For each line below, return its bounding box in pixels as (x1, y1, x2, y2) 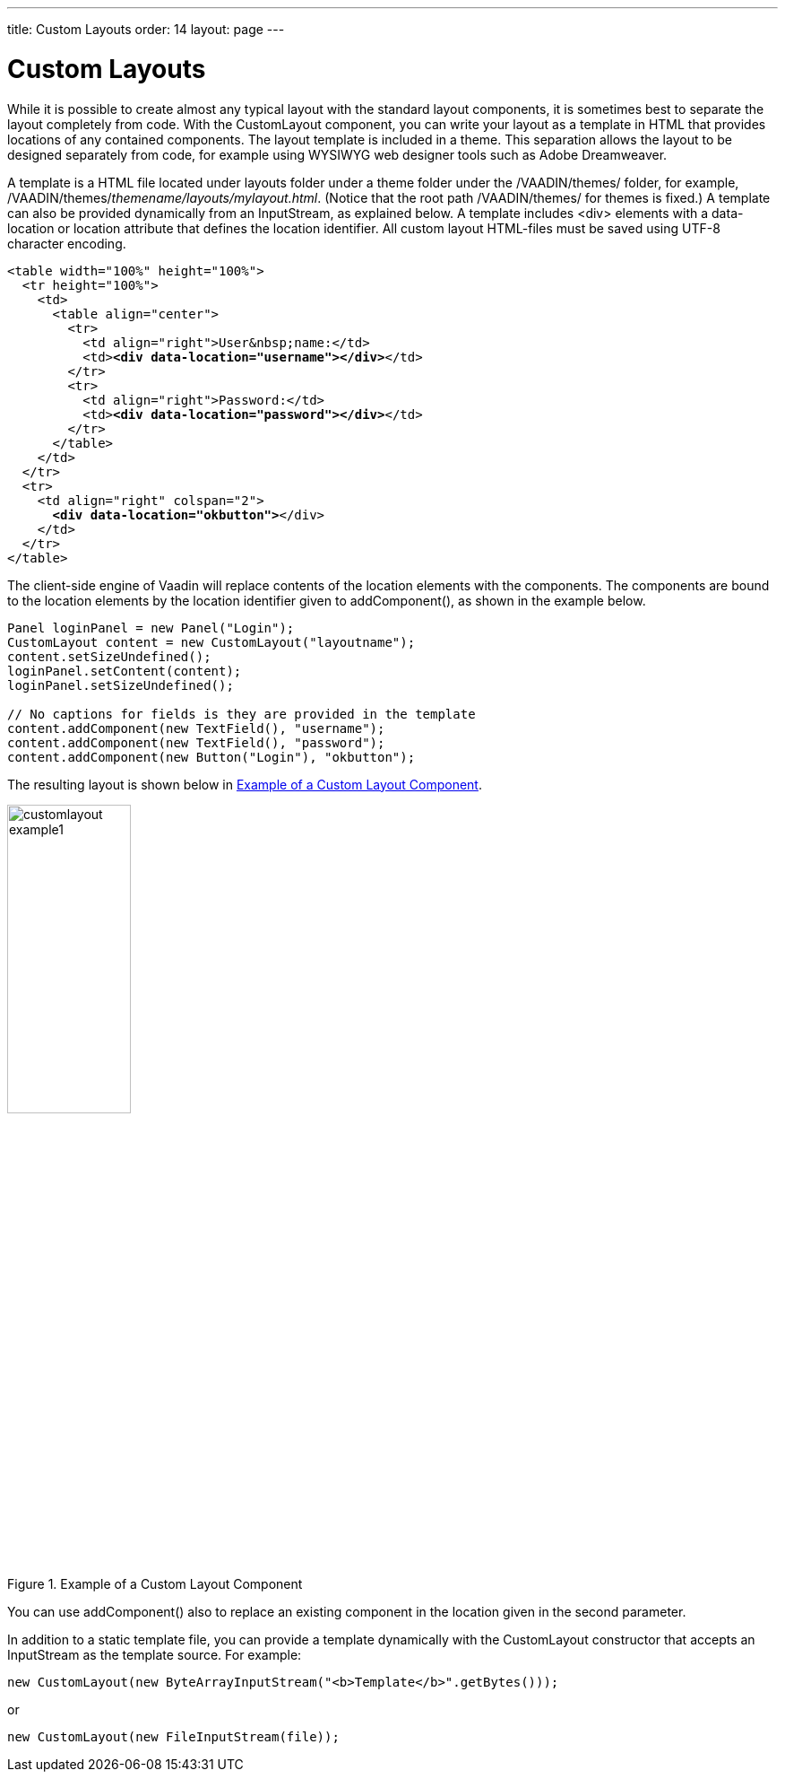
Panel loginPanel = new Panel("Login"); (7, 620, 295, 635)
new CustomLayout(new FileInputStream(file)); (7, 1730, 340, 1745)
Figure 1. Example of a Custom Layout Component (7, 1576, 303, 1592)
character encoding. (7, 235, 126, 251)
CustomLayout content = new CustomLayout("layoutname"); (7, 634, 416, 650)
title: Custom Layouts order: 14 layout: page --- (7, 22, 285, 37)
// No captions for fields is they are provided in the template (7, 706, 476, 721)
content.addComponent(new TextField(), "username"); (7, 720, 385, 736)
